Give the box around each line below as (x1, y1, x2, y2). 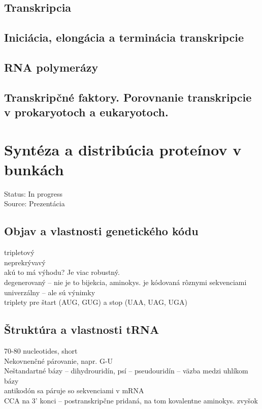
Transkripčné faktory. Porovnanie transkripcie (4, 89, 252, 105)
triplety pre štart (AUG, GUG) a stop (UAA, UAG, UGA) (4, 297, 187, 307)
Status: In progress (4, 188, 63, 199)
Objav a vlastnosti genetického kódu (4, 223, 199, 239)
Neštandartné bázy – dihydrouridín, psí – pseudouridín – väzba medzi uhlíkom (4, 365, 248, 376)
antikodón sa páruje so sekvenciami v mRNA (4, 385, 144, 396)
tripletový (4, 247, 35, 258)
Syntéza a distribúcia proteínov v (4, 139, 242, 160)
